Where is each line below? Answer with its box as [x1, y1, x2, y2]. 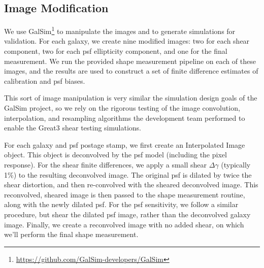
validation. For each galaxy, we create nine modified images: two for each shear [4, 36, 250, 46]
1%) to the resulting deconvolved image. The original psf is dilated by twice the [4, 169, 252, 180]
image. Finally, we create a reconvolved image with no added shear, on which [4, 219, 244, 229]
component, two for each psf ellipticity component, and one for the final [4, 46, 227, 56]
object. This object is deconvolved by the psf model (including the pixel [4, 149, 227, 160]
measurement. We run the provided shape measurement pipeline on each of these [4, 55, 256, 66]
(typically [221, 159, 251, 170]
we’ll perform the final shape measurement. [4, 229, 139, 240]
